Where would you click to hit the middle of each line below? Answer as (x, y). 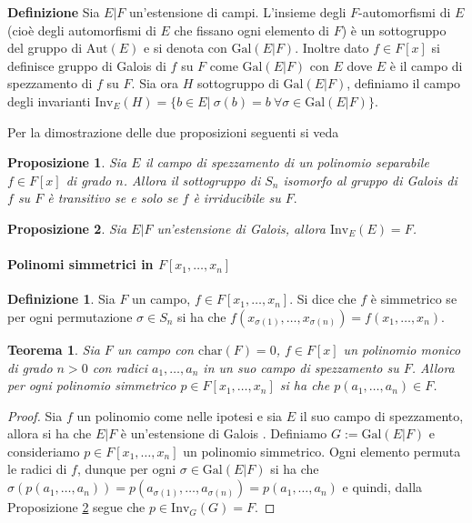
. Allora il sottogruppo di (192, 180)
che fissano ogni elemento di (251, 30)
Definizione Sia (54, 12)
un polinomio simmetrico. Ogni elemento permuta (322, 451)
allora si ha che (50, 433)
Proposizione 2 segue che (76, 507)
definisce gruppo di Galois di (87, 65)
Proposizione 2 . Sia (67, 228)
